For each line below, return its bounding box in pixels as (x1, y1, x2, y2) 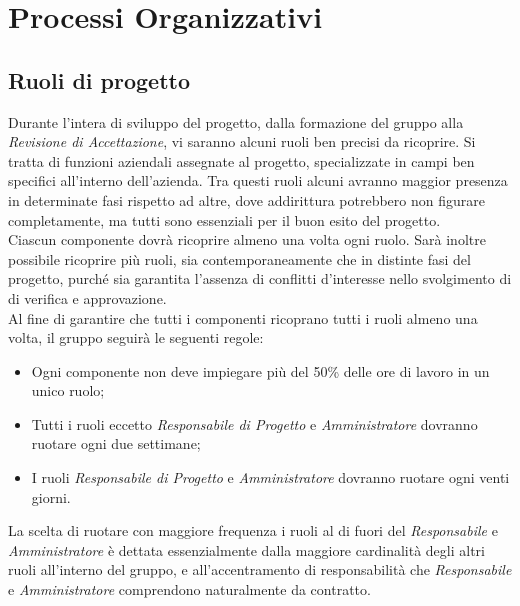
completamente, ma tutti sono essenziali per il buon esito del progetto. (8, 209, 441, 230)
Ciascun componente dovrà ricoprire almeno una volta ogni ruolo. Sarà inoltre (8, 229, 486, 250)
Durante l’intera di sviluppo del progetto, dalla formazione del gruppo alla (8, 111, 464, 132)
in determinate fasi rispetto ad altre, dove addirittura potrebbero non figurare (8, 189, 485, 210)
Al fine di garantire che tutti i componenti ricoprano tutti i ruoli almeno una (8, 307, 478, 328)
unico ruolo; (31, 380, 105, 401)
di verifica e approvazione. (8, 287, 167, 308)
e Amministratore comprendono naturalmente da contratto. (8, 579, 371, 600)
